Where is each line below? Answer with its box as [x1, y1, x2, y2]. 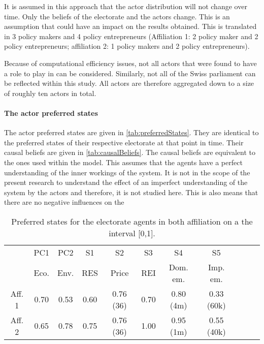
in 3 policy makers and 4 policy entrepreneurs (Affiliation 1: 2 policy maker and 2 [4, 30, 258, 41]
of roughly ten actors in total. [4, 87, 96, 98]
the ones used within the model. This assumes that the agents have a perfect [4, 157, 243, 167]
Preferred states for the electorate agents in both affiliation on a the [11, 215, 253, 227]
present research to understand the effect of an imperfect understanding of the [4, 177, 248, 187]
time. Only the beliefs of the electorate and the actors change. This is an [4, 11, 230, 21]
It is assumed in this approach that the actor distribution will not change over [4, 1, 247, 11]
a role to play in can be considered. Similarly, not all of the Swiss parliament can [4, 68, 256, 78]
